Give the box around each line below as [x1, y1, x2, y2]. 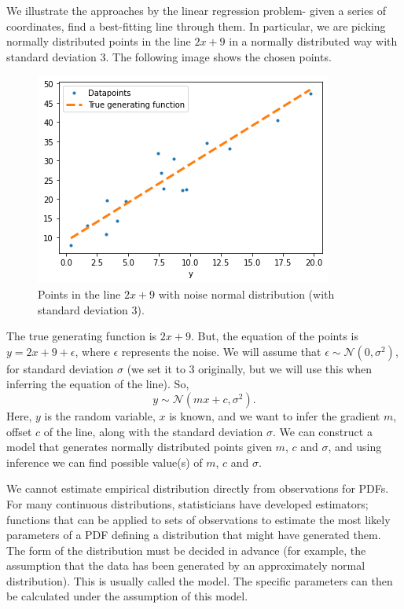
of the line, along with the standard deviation [43, 423, 263, 439]
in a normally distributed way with [229, 33, 398, 50]
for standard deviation [6, 360, 114, 376]
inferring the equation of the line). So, [6, 376, 189, 392]
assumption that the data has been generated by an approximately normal [6, 557, 365, 574]
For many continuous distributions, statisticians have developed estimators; [6, 495, 369, 512]
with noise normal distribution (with [158, 285, 335, 302]
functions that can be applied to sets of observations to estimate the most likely [6, 511, 391, 527]
